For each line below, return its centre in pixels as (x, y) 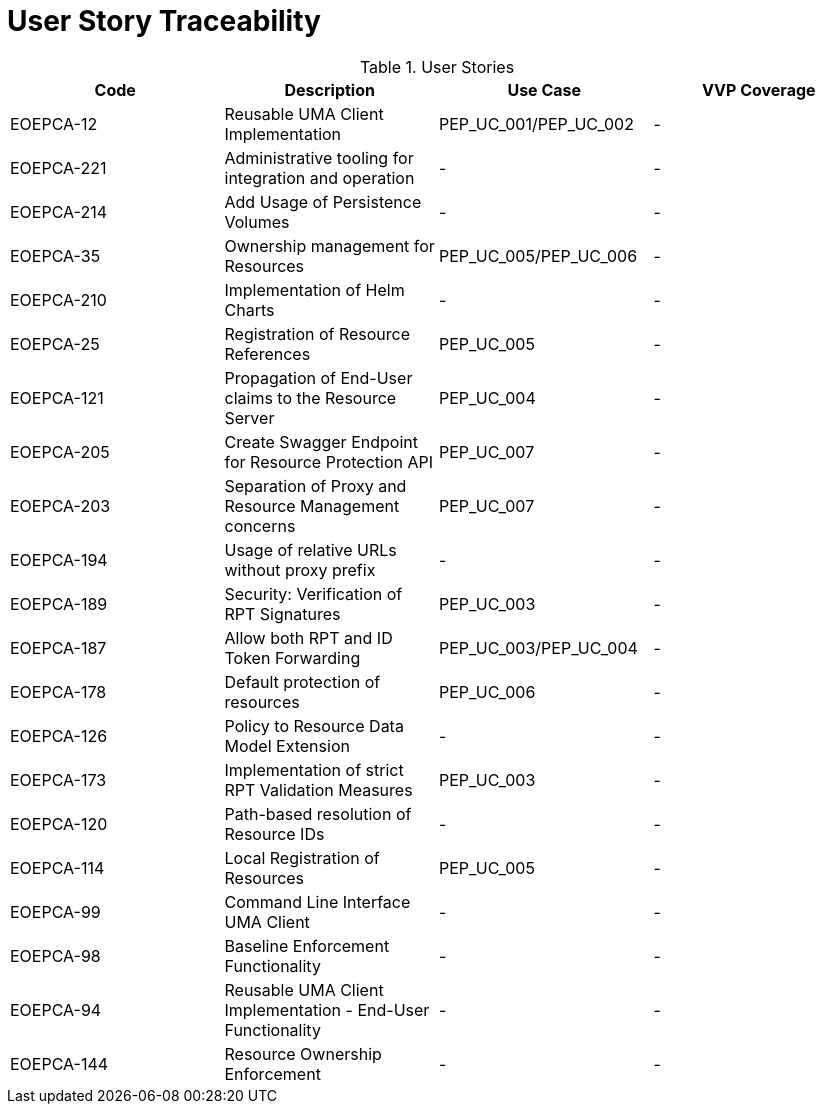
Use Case (544, 89)
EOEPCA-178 (58, 691)
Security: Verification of (313, 593)
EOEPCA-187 (58, 647)
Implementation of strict (314, 769)
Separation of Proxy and (315, 485)
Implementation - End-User (327, 1009)
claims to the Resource (310, 397)
